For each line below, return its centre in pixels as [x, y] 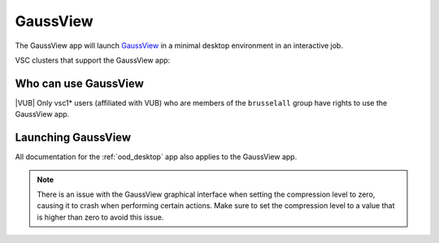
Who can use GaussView [79, 83]
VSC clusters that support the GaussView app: [93, 60]
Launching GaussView [73, 138]
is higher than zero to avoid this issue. [100, 217]
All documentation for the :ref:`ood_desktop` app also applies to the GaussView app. [156, 157]
